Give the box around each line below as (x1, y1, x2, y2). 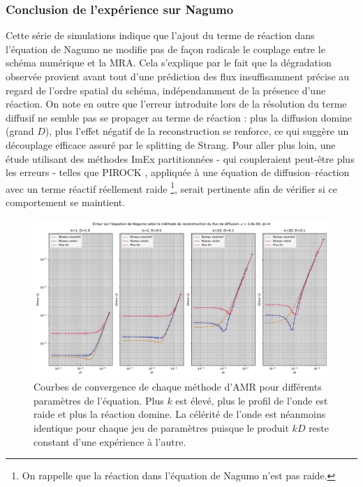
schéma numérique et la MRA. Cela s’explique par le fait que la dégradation (6, 55, 332, 70)
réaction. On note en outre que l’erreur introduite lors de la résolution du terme (6, 96, 347, 111)
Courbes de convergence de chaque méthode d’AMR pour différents (34, 379, 322, 394)
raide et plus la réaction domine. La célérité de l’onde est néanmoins (34, 407, 326, 421)
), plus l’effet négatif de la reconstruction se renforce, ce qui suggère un (45, 124, 349, 138)
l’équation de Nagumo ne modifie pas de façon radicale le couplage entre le (6, 41, 325, 56)
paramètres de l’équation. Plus (34, 393, 164, 407)
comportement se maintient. (6, 195, 126, 209)
